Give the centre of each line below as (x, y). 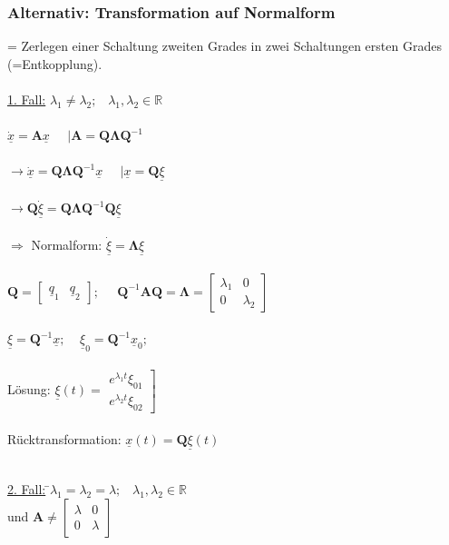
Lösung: (29, 389)
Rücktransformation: (64, 439)
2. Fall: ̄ (29, 489)
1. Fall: (27, 99)
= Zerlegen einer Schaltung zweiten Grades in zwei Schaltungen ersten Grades (224, 46)
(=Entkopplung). (55, 63)
